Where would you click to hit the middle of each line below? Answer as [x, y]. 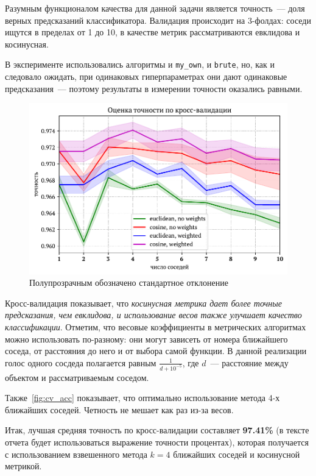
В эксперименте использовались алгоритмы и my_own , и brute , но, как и [140, 64]
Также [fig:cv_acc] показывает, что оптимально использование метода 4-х [142, 398]
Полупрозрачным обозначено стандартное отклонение [129, 282]
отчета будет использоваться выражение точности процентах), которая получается [157, 442]
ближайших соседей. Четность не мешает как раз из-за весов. [119, 409]
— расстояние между [249, 362]
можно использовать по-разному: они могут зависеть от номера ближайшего [146, 339]
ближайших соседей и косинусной [237, 454]
